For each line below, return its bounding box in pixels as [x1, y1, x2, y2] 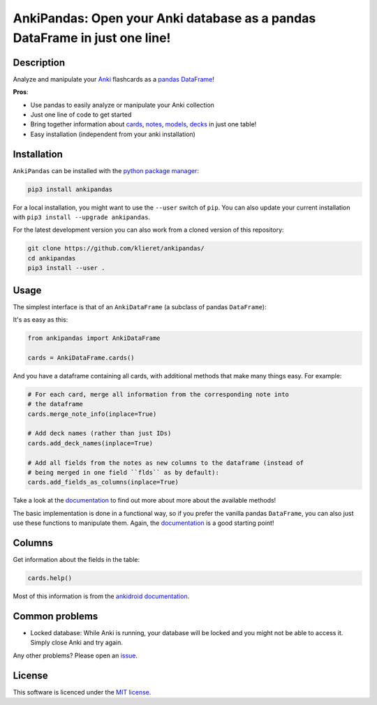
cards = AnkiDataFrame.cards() [27, 353, 135, 362]
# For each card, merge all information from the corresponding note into [27, 390, 290, 398]
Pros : [13, 88, 29, 96]
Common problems [13, 610, 98, 622]
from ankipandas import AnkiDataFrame [27, 334, 161, 342]
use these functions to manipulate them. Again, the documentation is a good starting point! [13, 519, 274, 527]
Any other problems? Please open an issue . [13, 651, 138, 660]
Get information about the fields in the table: [13, 556, 140, 564]
